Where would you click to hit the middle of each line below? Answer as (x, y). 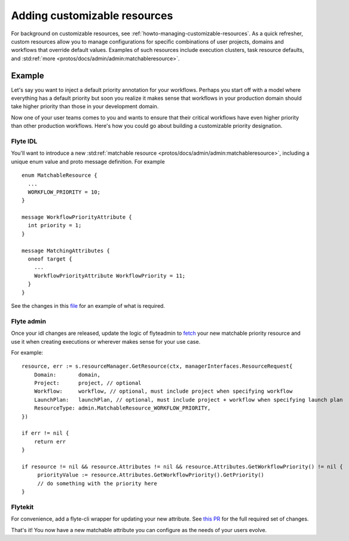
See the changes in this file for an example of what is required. (88, 305)
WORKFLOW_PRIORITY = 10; (64, 192)
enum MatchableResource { (60, 175)
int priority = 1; (55, 225)
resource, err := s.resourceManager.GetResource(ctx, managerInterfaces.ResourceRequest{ (157, 366)
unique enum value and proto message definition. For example (88, 161)
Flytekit (22, 507)
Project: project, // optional (88, 383)
